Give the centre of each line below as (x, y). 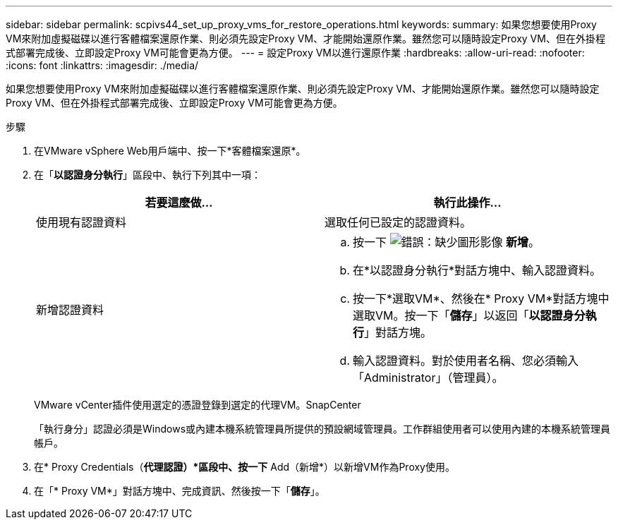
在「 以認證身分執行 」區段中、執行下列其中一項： (147, 175)
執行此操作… (467, 203)
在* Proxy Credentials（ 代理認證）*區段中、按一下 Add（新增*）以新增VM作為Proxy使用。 (244, 467)
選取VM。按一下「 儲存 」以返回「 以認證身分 (469, 315)
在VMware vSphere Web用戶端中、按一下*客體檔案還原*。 (170, 151)
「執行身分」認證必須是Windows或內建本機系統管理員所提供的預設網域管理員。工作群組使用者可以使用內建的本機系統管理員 (322, 429)
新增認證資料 (70, 310)
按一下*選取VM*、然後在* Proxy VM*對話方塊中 (481, 298)
